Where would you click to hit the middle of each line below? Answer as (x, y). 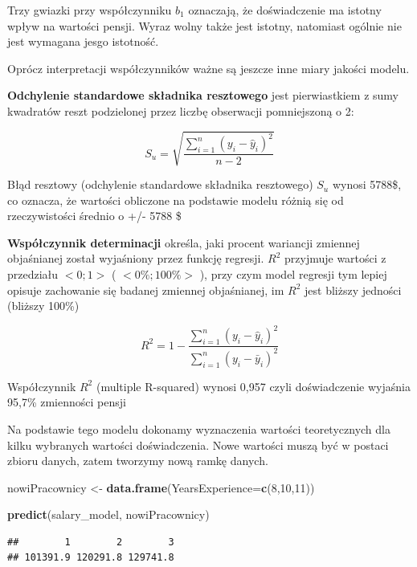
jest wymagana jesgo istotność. (83, 41)
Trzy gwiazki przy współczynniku (90, 10)
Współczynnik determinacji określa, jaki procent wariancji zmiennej (184, 242)
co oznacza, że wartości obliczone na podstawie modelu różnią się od (176, 200)
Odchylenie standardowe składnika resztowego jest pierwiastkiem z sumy (203, 95)
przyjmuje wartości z (335, 258)
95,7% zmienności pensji (67, 402)
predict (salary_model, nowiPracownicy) (108, 514)
